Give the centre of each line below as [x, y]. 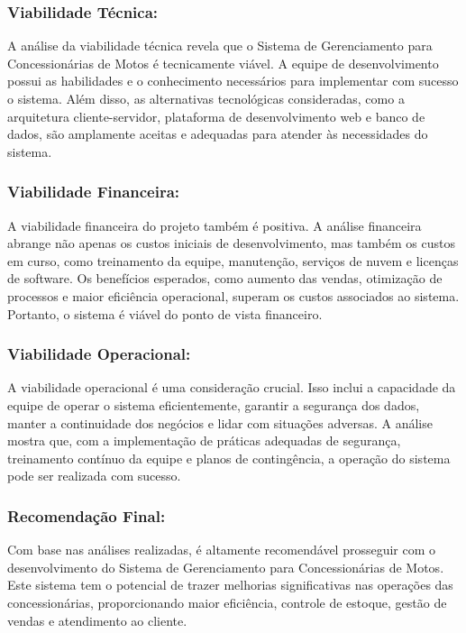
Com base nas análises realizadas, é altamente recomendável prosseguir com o [222, 550]
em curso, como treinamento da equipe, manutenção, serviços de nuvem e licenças [233, 260]
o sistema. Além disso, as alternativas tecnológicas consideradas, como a [206, 98]
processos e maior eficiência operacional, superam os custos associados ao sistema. [233, 295]
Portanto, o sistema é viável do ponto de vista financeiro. [165, 313]
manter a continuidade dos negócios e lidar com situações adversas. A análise [220, 422]
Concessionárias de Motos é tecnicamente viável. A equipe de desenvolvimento [223, 63]
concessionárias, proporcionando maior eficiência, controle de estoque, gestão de [227, 602]
